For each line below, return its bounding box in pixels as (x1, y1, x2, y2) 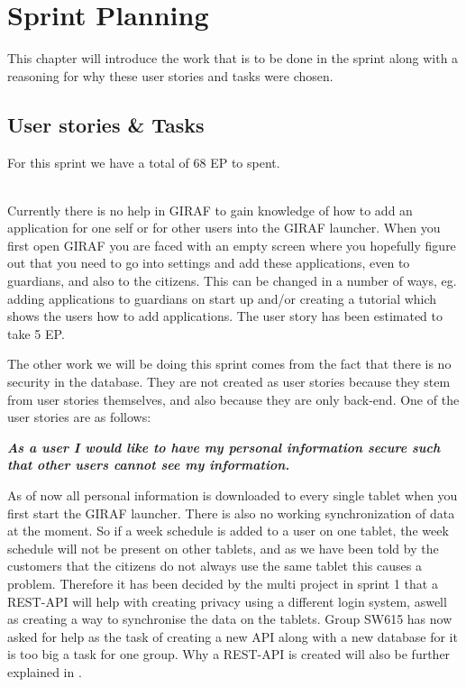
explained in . (7, 662, 82, 681)
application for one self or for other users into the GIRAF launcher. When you (7, 218, 441, 237)
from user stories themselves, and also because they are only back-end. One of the (7, 389, 460, 408)
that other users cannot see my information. (7, 455, 290, 474)
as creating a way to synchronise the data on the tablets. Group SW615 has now (7, 609, 452, 628)
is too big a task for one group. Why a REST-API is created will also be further (7, 645, 451, 664)
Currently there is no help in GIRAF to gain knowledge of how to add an (7, 200, 413, 219)
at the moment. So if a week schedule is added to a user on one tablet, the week (7, 521, 449, 540)
